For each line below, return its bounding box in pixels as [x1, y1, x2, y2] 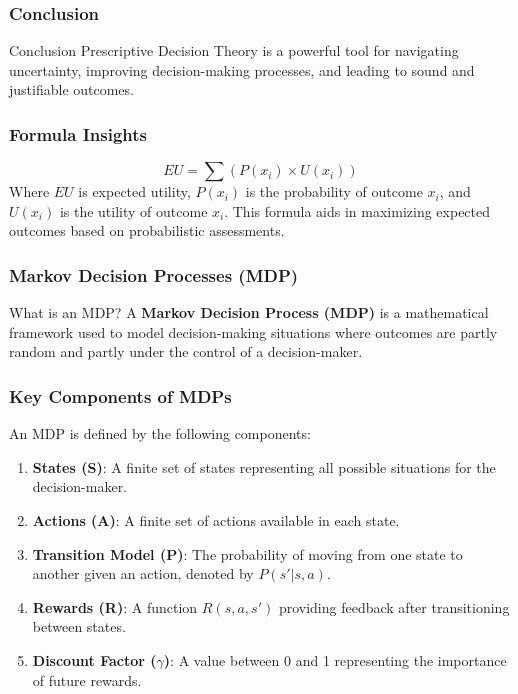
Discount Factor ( [32, 649, 157, 670]
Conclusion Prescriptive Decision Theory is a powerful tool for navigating [9, 40, 459, 61]
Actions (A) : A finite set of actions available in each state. [32, 510, 400, 530]
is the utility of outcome [59, 200, 208, 221]
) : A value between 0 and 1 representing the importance [163, 649, 507, 670]
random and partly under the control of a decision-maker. [9, 341, 363, 362]
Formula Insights [9, 121, 147, 146]
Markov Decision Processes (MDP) [9, 262, 299, 287]
